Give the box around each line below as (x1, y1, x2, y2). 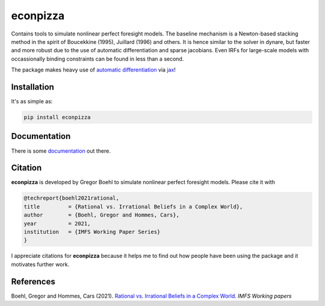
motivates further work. (11, 260, 70, 268)
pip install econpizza (23, 114, 91, 120)
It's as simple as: (11, 98, 53, 105)
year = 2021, (23, 220, 91, 227)
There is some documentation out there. (11, 147, 111, 155)
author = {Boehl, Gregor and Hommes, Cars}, (23, 212, 180, 219)
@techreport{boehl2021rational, (23, 195, 120, 201)
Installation (11, 82, 54, 92)
